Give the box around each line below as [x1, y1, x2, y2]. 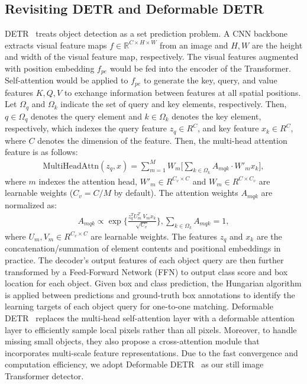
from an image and [159, 38, 228, 51]
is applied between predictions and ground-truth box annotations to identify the [5, 288, 295, 301]
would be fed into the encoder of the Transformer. [109, 62, 291, 74]
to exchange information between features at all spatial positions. [64, 86, 301, 98]
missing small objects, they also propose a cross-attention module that [5, 335, 260, 347]
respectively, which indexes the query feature [5, 122, 167, 134]
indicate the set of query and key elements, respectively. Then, [60, 98, 287, 110]
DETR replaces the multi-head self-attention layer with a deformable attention [5, 311, 295, 324]
